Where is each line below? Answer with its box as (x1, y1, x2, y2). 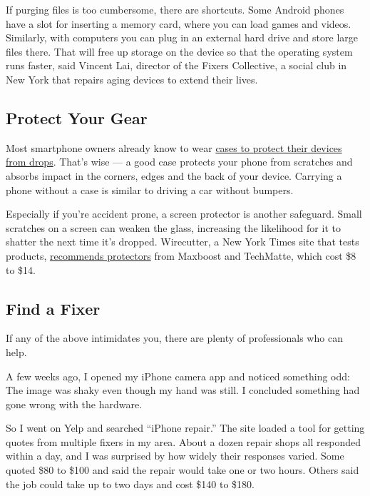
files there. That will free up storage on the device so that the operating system (6, 44, 353, 59)
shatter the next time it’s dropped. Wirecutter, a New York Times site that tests (6, 234, 359, 249)
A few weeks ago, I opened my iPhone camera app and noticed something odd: (6, 368, 350, 383)
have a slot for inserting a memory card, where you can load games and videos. (6, 16, 351, 31)
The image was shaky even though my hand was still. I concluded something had (6, 383, 360, 398)
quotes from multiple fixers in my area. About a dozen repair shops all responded (6, 434, 361, 449)
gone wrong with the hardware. (6, 396, 143, 411)
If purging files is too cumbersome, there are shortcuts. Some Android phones (6, 2, 344, 16)
